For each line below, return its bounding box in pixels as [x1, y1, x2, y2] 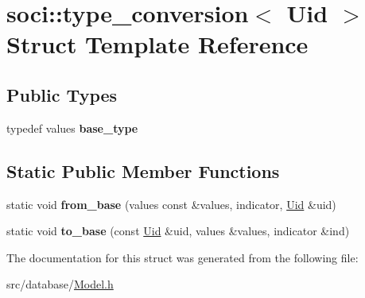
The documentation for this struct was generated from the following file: [6, 249, 359, 265]
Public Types [6, 82, 118, 106]
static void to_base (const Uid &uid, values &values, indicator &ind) [6, 223, 350, 239]
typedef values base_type [6, 119, 138, 136]
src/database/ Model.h [6, 276, 114, 292]
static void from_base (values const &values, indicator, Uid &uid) [6, 195, 336, 212]
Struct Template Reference [6, 28, 309, 60]
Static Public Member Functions [6, 158, 280, 183]
